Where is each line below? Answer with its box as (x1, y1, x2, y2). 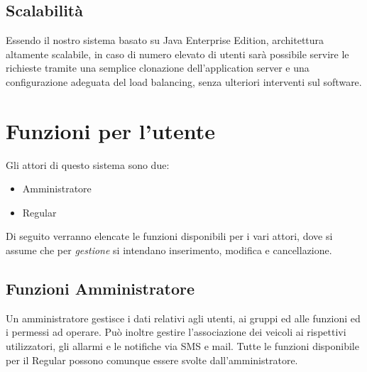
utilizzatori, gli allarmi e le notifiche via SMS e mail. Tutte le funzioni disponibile (6, 339, 359, 354)
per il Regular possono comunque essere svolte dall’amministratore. (6, 352, 298, 367)
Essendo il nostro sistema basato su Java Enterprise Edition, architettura (6, 33, 324, 48)
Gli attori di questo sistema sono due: (6, 157, 170, 172)
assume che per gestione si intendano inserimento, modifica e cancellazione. (6, 243, 332, 258)
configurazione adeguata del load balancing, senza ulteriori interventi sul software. (6, 74, 362, 89)
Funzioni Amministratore (6, 278, 195, 300)
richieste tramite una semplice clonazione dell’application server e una (6, 60, 310, 75)
